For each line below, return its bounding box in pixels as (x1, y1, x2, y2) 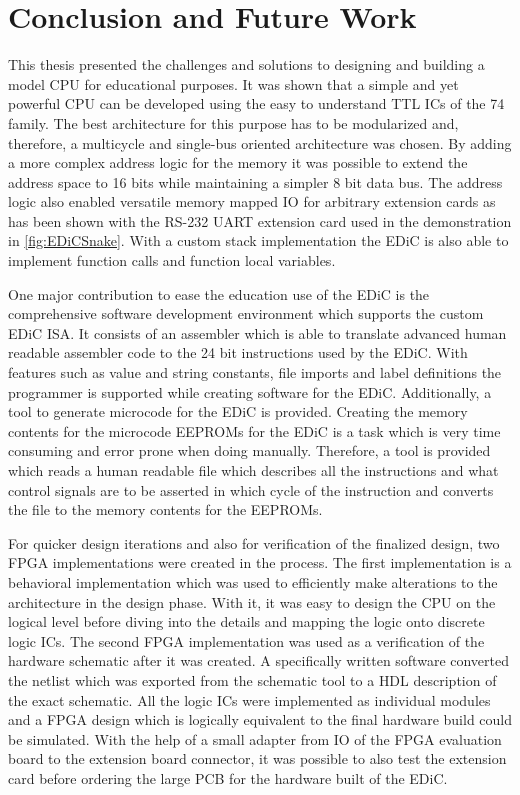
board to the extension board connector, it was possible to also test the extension (8, 748, 507, 769)
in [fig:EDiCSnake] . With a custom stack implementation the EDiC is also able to (8, 230, 509, 251)
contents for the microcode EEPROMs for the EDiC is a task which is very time (8, 420, 501, 441)
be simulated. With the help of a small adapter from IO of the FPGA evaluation (8, 728, 502, 749)
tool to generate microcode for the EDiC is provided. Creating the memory (8, 401, 468, 422)
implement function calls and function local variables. (8, 250, 336, 271)
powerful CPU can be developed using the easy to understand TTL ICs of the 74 (8, 93, 505, 114)
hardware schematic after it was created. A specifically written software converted (8, 650, 510, 671)
